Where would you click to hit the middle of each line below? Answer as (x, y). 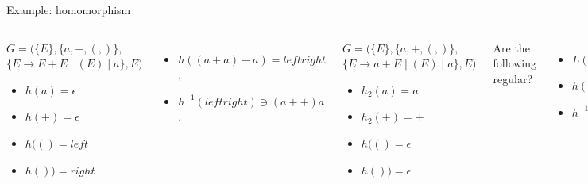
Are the (511, 47)
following (515, 63)
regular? (513, 78)
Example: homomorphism (69, 10)
